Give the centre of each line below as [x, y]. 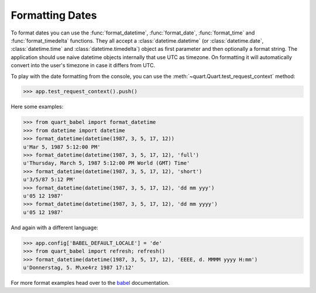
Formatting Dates [54, 15]
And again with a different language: [55, 227]
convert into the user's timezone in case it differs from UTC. [83, 66]
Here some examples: [37, 107]
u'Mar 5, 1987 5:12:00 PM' [62, 147]
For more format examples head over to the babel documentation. [90, 282]
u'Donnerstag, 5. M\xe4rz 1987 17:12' [79, 267]
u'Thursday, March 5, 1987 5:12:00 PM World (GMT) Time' [107, 163]
